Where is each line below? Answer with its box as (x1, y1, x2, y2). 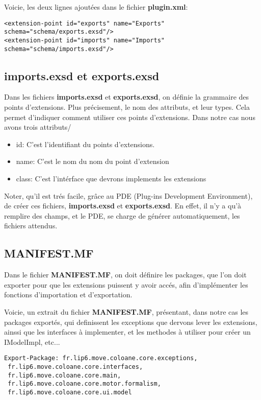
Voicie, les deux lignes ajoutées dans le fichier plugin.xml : (4, 2, 188, 12)
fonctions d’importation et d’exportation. (4, 289, 133, 300)
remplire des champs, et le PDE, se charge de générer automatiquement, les (4, 210, 240, 221)
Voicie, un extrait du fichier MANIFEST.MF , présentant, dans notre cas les (4, 306, 249, 317)
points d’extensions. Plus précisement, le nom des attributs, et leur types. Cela (4, 102, 250, 112)
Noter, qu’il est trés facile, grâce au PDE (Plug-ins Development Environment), (4, 190, 253, 201)
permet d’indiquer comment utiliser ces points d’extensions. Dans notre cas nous (4, 111, 255, 122)
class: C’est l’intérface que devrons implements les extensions (16, 173, 206, 183)
